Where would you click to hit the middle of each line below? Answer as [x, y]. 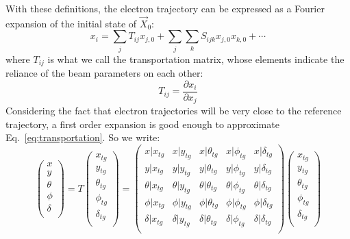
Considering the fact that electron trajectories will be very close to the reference [174, 111]
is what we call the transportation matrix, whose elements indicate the [196, 59]
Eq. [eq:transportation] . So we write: [83, 137]
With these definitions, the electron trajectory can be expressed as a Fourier [165, 8]
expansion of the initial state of [71, 23]
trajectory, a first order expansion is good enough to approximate [142, 124]
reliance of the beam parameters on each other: [104, 73]
